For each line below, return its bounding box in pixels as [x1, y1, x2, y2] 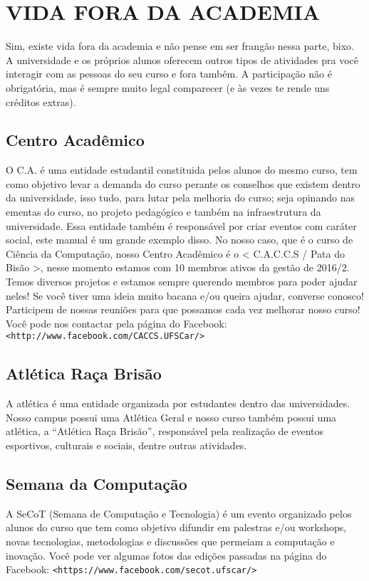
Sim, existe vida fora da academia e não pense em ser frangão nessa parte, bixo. [6, 38, 354, 53]
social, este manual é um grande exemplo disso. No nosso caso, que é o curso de [6, 232, 353, 247]
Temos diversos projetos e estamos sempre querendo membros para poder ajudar [6, 274, 358, 289]
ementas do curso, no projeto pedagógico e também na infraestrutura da [6, 204, 321, 219]
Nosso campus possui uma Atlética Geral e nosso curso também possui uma [6, 409, 337, 424]
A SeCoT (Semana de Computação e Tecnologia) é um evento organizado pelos [6, 506, 352, 520]
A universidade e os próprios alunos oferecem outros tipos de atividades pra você [6, 52, 359, 67]
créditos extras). [6, 94, 76, 109]
